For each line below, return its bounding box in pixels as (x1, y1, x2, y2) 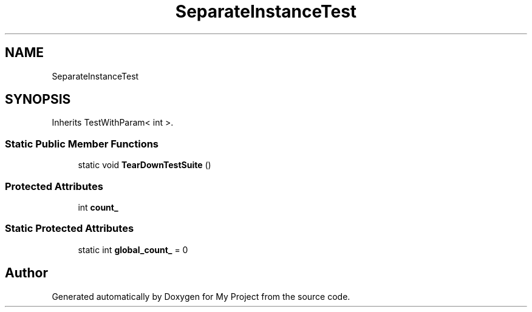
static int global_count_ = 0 (78, 244, 188, 255)
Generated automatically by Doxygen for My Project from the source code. (52, 291, 350, 302)
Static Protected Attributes (5, 222, 134, 235)
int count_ (78, 202, 118, 212)
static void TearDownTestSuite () (78, 160, 211, 171)
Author (5, 265, 48, 281)
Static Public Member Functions (5, 137, 159, 150)
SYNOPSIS (5, 92, 71, 107)
